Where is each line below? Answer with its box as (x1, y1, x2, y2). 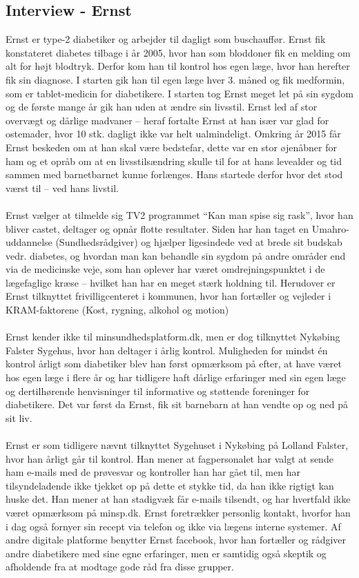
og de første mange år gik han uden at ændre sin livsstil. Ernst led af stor (6, 99, 318, 114)
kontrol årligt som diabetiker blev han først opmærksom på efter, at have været (6, 356, 342, 371)
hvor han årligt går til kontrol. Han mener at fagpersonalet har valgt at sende (6, 451, 333, 465)
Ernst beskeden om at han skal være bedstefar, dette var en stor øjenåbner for (6, 139, 337, 154)
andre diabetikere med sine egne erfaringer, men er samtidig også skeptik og (6, 546, 327, 560)
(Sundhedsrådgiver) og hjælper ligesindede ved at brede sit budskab (55, 235, 342, 249)
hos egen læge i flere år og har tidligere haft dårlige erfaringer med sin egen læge (6, 370, 346, 385)
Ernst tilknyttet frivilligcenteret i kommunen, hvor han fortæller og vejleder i (6, 289, 331, 303)
